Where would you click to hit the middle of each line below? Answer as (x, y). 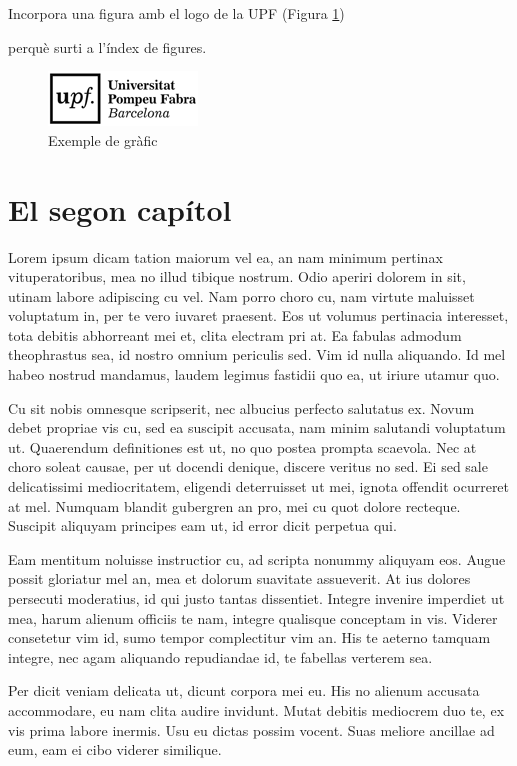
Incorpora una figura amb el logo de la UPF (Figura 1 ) (176, 13)
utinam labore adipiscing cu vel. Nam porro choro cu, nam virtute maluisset (241, 295)
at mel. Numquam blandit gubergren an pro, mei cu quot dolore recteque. (234, 505)
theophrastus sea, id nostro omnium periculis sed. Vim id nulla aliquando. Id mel (257, 354)
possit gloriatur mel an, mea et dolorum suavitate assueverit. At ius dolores (239, 578)
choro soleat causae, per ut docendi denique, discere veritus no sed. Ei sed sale (248, 466)
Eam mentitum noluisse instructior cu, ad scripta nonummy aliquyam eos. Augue (257, 558)
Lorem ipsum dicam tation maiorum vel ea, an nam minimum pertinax (225, 256)
